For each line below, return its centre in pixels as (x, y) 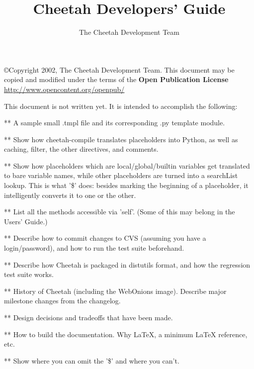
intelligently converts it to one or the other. (70, 195)
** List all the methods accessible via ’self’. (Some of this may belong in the (120, 212)
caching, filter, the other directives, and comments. (81, 149)
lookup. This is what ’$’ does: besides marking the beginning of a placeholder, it (126, 185)
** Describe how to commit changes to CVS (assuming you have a (105, 238)
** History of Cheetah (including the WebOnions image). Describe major (115, 291)
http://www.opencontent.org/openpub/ (64, 89)
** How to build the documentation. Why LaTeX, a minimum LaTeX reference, (126, 334)
